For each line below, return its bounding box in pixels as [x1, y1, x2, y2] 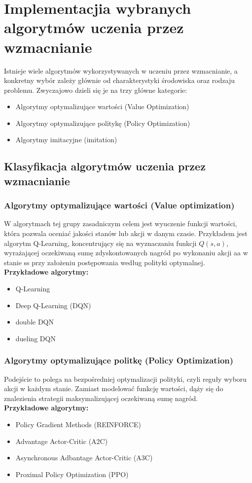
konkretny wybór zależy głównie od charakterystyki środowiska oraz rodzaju [4, 75, 235, 85]
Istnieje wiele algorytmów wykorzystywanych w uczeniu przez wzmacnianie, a [4, 65, 238, 76]
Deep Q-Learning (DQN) [15, 300, 91, 310]
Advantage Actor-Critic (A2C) [15, 436, 108, 446]
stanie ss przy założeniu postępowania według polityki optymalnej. [4, 257, 205, 267]
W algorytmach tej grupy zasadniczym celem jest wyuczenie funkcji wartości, [4, 218, 237, 229]
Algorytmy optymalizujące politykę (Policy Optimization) [15, 118, 190, 128]
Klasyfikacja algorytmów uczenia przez [4, 159, 206, 174]
